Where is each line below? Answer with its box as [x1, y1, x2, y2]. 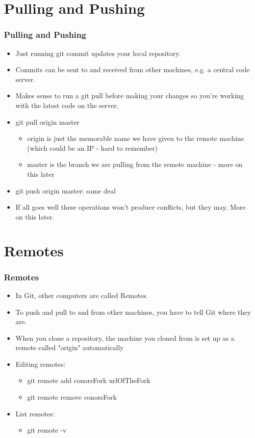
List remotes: [15, 408, 55, 418]
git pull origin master [15, 116, 79, 127]
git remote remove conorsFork [27, 392, 117, 402]
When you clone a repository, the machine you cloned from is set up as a [15, 332, 234, 343]
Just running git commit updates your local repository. [15, 48, 181, 58]
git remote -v [27, 425, 67, 435]
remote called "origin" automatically [15, 342, 124, 353]
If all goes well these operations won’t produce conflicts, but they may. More [15, 202, 246, 212]
